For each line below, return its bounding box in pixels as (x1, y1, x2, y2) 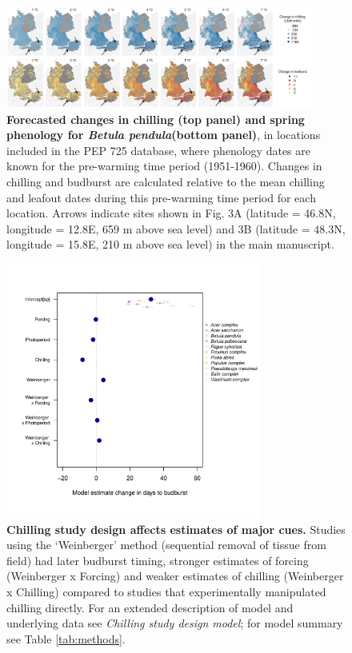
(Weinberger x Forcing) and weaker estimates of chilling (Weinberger (6, 567, 344, 584)
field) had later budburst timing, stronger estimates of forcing (6, 551, 309, 568)
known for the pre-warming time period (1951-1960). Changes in (6, 157, 322, 174)
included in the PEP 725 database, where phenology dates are (6, 141, 311, 158)
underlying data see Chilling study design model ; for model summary (6, 615, 343, 631)
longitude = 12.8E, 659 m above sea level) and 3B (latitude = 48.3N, (6, 220, 346, 237)
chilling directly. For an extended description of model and (6, 599, 294, 615)
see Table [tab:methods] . (6, 630, 126, 647)
